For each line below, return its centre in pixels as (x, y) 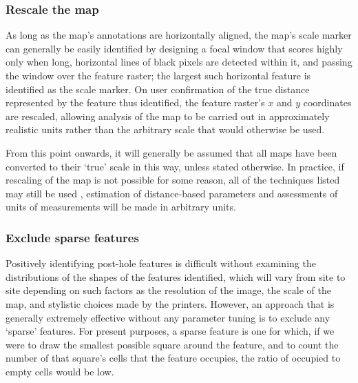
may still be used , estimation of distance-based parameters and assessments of (172, 193)
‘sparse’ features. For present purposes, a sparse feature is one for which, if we (170, 331)
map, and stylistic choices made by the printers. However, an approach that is (170, 303)
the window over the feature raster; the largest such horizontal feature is (158, 75)
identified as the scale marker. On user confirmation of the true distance (158, 89)
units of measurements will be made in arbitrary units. (121, 207)
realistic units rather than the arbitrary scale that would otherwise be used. (165, 129)
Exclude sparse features (72, 237)
